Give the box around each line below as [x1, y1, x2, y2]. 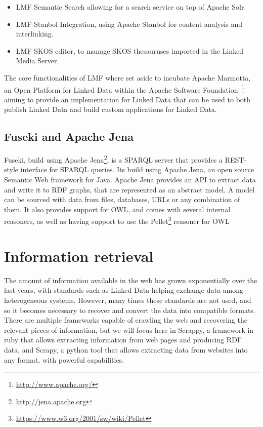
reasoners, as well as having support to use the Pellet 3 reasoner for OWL [4, 214, 230, 226]
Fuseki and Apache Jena [4, 129, 134, 144]
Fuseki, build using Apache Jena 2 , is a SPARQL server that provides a [4, 153, 223, 165]
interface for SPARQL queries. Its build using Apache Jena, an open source [20, 164, 254, 175]
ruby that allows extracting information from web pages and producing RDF [4, 334, 242, 345]
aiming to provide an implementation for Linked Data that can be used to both [4, 94, 251, 104]
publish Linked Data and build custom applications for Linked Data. [4, 104, 217, 114]
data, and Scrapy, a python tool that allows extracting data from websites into [4, 344, 248, 355]
